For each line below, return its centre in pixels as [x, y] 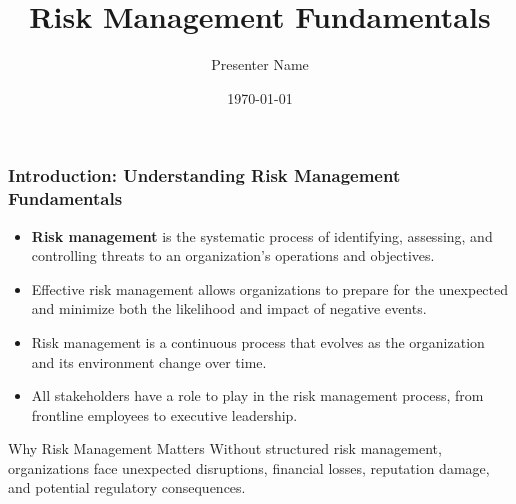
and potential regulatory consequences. [127, 487]
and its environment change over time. [149, 361]
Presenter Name [260, 64]
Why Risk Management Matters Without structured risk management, [225, 448]
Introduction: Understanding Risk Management [204, 175]
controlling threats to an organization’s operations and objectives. [233, 255]
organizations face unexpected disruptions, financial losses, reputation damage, [249, 467]
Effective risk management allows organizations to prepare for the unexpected [270, 288]
